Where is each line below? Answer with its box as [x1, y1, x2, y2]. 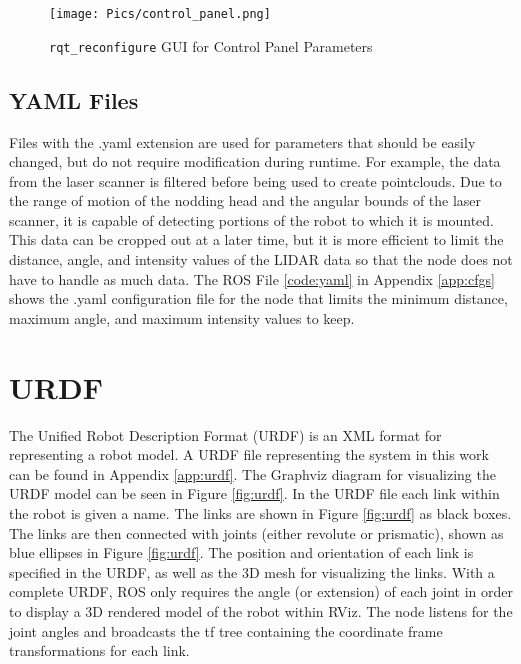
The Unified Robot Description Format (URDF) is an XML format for [9, 424, 442, 445]
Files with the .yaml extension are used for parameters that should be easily [9, 131, 476, 152]
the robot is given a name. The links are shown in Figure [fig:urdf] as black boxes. [9, 502, 512, 523]
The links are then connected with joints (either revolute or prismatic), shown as [9, 522, 504, 543]
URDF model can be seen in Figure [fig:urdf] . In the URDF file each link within [9, 483, 500, 504]
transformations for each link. [9, 640, 190, 661]
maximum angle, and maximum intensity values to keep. [9, 307, 355, 328]
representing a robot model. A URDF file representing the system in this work [9, 444, 489, 465]
